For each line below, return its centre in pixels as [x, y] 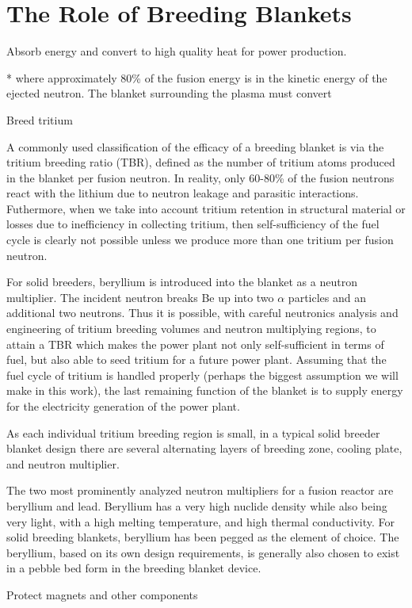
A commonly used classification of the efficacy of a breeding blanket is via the [195, 146]
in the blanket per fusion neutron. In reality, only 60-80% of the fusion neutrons [200, 177]
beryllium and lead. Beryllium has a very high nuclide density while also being [197, 505]
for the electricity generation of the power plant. [123, 406]
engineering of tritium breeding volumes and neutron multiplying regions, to [191, 329]
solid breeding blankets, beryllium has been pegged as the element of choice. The [203, 537]
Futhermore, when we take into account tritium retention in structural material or [206, 208]
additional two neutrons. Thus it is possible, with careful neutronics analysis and [202, 313]
